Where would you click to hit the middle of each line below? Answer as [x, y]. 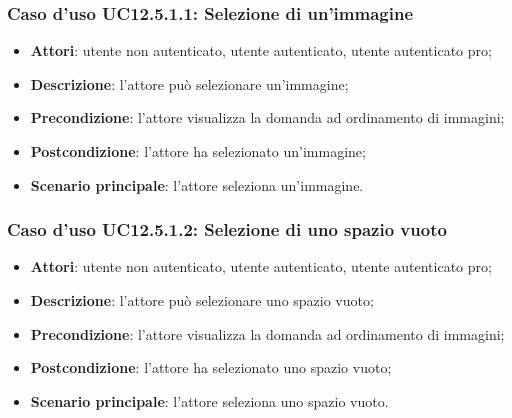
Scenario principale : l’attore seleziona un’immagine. [197, 184]
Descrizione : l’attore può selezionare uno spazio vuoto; [202, 300]
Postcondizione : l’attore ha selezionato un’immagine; [198, 151]
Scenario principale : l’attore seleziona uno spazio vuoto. [209, 400]
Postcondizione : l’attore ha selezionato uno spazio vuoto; [211, 367]
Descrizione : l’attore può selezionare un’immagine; [189, 83]
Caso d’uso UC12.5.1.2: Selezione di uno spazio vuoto [227, 229]
